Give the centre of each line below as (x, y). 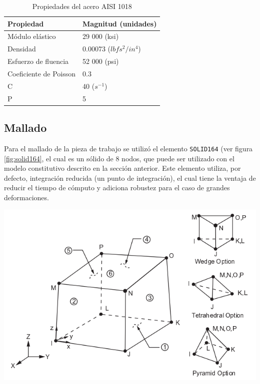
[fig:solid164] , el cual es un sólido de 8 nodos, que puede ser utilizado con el (119, 158)
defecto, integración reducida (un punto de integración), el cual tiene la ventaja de (130, 178)
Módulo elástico (32, 36)
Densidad (22, 49)
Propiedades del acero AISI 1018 (82, 6)
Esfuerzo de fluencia (38, 61)
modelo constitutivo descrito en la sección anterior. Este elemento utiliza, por (122, 168)
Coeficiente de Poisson (42, 73)
